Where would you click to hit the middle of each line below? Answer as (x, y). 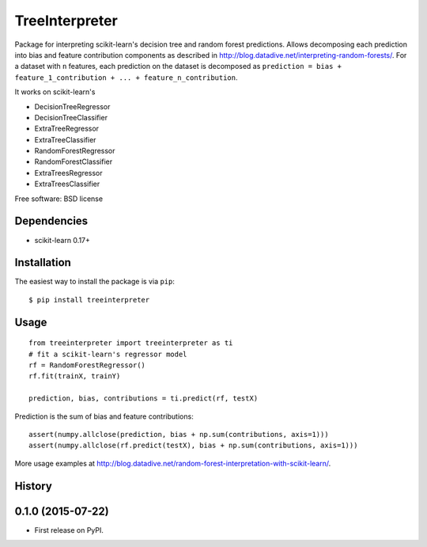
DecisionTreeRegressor (72, 106)
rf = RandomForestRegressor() (87, 365)
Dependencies (51, 221)
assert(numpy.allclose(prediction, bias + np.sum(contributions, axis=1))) (179, 434)
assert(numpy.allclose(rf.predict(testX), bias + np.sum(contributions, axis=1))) (193, 446)
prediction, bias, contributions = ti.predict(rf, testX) (144, 399)
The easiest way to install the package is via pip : (95, 282)
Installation (43, 262)
